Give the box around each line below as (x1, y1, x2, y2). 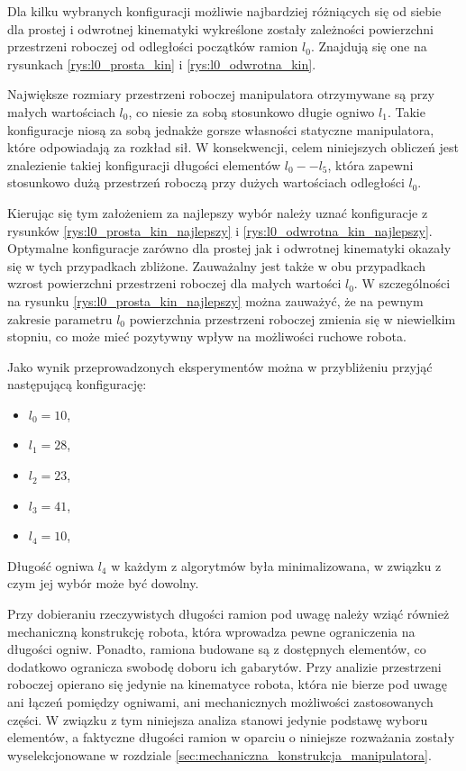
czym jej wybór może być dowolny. (7, 574, 199, 593)
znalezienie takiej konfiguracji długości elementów (7, 155, 281, 174)
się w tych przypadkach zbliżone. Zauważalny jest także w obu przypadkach (7, 256, 426, 275)
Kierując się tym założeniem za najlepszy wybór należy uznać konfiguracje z (7, 203, 428, 222)
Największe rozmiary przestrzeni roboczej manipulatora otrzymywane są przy (7, 85, 434, 104)
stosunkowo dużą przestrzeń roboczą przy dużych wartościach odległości (7, 173, 405, 192)
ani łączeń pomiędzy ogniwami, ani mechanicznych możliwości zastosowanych (7, 693, 434, 711)
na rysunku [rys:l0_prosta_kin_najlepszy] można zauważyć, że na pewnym (7, 291, 424, 310)
